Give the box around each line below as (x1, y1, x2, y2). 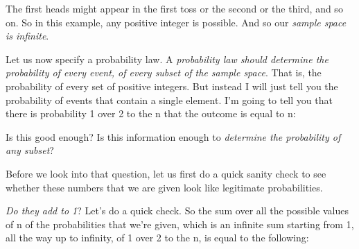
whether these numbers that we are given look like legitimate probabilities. (6, 180, 323, 194)
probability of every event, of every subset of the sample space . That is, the (6, 65, 322, 80)
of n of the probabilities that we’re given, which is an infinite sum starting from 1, (6, 216, 354, 231)
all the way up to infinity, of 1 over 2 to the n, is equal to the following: (6, 230, 309, 245)
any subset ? (6, 143, 54, 157)
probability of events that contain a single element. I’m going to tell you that (6, 92, 333, 107)
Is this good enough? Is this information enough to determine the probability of (6, 129, 341, 144)
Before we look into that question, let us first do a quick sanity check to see (6, 166, 326, 180)
